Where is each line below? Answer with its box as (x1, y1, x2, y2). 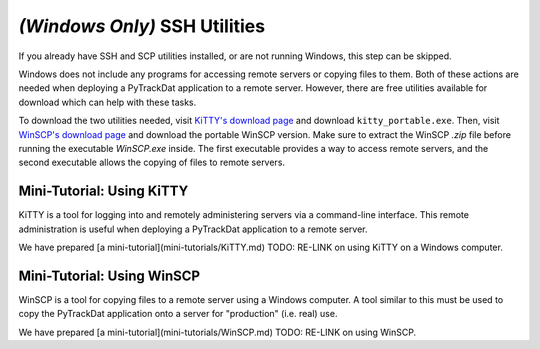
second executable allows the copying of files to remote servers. (18, 156, 285, 169)
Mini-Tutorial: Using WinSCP (18, 267, 200, 284)
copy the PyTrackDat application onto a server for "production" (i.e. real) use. (18, 308, 338, 320)
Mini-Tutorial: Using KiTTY (18, 183, 189, 200)
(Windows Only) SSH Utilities (18, 15, 265, 37)
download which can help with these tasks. (18, 96, 197, 108)
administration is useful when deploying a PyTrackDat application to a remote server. (18, 223, 368, 235)
